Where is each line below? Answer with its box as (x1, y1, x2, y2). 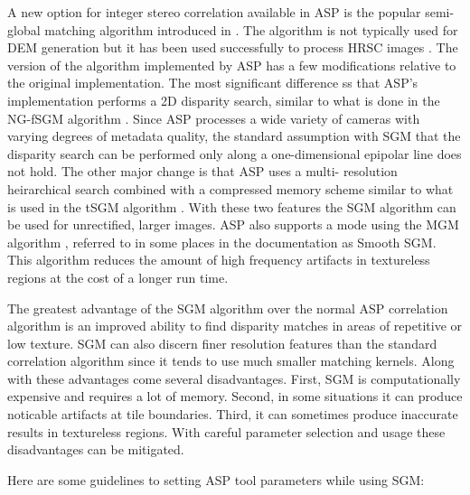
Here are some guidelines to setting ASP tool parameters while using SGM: (7, 470, 425, 489)
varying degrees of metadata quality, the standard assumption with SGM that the (7, 126, 461, 145)
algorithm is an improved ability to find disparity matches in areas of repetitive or (7, 316, 463, 335)
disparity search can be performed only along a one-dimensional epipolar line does (7, 144, 462, 163)
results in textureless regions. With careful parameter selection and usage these (7, 422, 446, 441)
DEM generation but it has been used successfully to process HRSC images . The (7, 38, 458, 57)
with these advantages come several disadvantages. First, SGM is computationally (7, 369, 461, 388)
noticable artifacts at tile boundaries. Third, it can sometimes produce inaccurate (7, 405, 458, 424)
